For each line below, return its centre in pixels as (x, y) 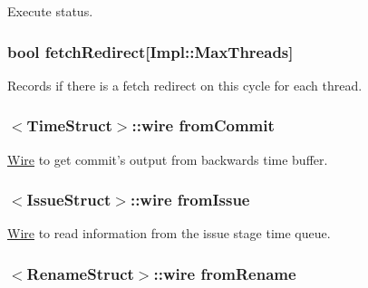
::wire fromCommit (203, 125)
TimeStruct (69, 125)
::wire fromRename (225, 273)
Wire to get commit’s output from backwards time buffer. (168, 159)
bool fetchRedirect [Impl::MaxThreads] (150, 51)
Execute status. (50, 11)
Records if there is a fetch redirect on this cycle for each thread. (185, 85)
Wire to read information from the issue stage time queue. (169, 233)
